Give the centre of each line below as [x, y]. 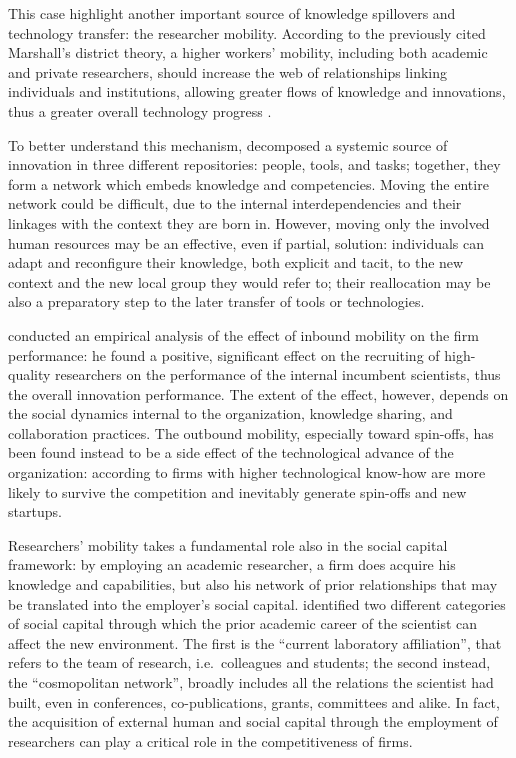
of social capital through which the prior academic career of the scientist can [243, 623]
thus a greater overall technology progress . [140, 110]
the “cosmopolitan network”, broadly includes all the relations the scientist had [251, 682]
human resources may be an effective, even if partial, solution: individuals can [246, 242]
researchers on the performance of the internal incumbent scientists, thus [278, 374]
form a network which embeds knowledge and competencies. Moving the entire [248, 183]
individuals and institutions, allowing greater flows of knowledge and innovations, [257, 91]
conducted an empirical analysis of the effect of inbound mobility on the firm [243, 334]
